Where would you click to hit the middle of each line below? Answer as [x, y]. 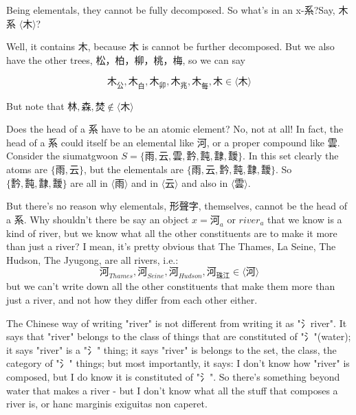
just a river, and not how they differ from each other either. [132, 300]
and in [145, 182]
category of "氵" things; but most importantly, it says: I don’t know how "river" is [178, 363]
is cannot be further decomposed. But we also [238, 46]
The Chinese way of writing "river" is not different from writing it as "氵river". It [177, 323]
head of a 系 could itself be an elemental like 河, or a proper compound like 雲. [173, 142]
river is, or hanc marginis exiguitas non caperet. [107, 404]
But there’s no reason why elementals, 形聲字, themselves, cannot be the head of [177, 206]
